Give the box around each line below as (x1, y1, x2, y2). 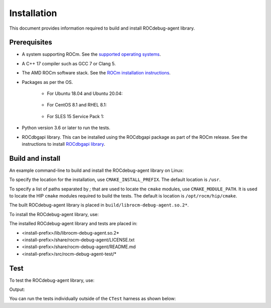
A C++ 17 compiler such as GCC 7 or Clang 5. (22, 60, 116, 66)
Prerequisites (9, 38, 52, 47)
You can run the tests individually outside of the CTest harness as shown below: (9, 295, 176, 301)
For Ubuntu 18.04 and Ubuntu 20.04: (47, 90, 123, 96)
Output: (9, 286, 25, 292)
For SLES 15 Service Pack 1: (47, 113, 104, 119)
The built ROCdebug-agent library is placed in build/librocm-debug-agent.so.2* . (9, 202, 189, 208)
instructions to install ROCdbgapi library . (22, 141, 105, 147)
